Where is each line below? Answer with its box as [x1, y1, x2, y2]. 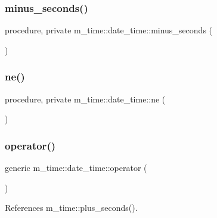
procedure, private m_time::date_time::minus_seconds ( [5, 24, 213, 36]
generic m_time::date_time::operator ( [5, 161, 147, 174]
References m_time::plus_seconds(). [5, 201, 138, 214]
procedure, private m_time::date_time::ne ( [5, 92, 166, 105]
